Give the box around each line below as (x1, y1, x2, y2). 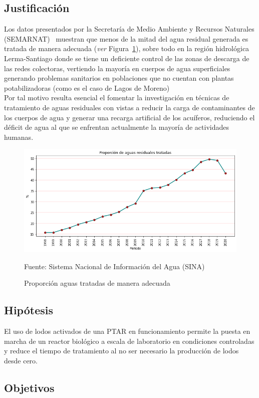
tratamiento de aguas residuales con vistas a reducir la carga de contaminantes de (4, 102, 255, 112)
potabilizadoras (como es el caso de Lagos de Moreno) (4, 82, 170, 93)
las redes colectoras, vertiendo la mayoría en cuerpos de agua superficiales (4, 63, 230, 73)
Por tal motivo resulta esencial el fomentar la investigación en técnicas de (4, 92, 229, 103)
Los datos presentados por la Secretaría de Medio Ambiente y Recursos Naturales (4, 24, 254, 34)
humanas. (4, 131, 34, 142)
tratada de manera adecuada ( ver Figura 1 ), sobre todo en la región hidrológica (4, 43, 249, 54)
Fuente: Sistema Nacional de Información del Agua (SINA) (24, 261, 205, 271)
